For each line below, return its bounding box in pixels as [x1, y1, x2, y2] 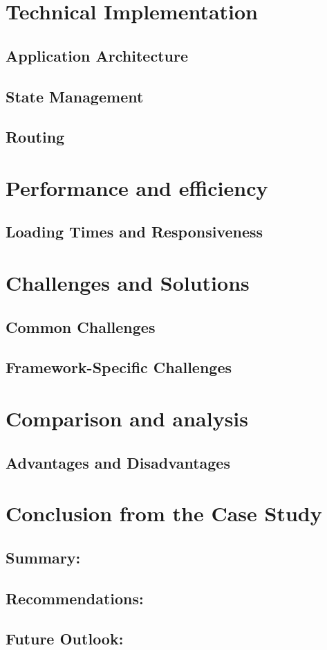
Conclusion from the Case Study [6, 499, 322, 527]
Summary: [6, 546, 81, 568]
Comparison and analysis [6, 404, 249, 432]
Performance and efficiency [6, 173, 268, 201]
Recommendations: [6, 587, 144, 608]
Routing [6, 126, 65, 147]
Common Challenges [6, 316, 156, 337]
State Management [6, 85, 144, 107]
